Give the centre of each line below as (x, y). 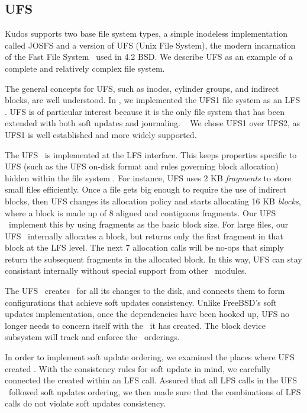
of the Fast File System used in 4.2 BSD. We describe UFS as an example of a (149, 57)
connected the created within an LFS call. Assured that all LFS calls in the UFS (151, 380)
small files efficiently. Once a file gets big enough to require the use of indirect (146, 189)
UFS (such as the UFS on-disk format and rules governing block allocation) (142, 166)
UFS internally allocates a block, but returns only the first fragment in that (144, 236)
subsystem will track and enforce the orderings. (93, 337)
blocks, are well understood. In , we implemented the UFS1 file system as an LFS (153, 100)
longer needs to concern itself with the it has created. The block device (135, 325)
